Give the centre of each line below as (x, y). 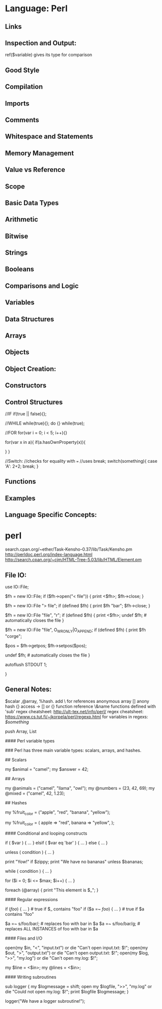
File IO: (16, 575)
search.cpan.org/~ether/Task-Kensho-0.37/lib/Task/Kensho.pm (69, 549)
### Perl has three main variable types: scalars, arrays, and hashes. (73, 750)
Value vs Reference (35, 170)
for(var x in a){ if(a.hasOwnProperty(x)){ (45, 442)
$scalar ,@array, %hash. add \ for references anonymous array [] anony (77, 701)
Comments (22, 120)
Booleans (20, 269)
